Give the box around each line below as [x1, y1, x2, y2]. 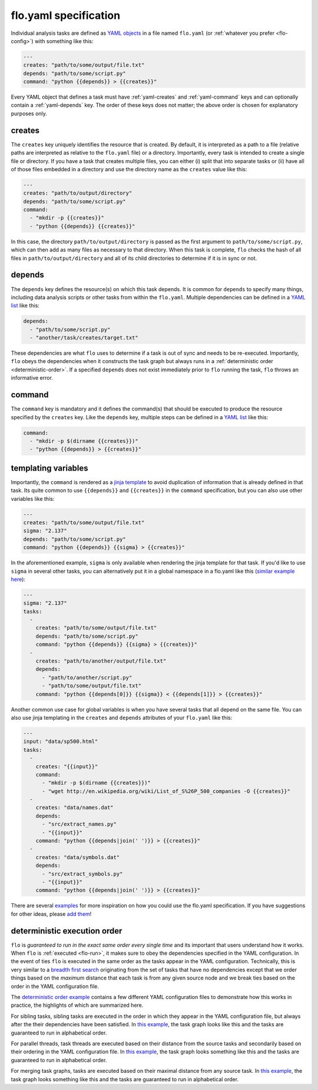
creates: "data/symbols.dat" [35, 854, 120, 860]
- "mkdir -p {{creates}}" [29, 214, 104, 221]
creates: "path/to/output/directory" [23, 190, 132, 197]
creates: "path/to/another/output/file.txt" [35, 658, 167, 664]
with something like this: [34, 37, 94, 44]
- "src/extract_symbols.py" [42, 870, 123, 877]
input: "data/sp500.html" [23, 738, 98, 745]
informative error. [11, 374, 53, 381]
